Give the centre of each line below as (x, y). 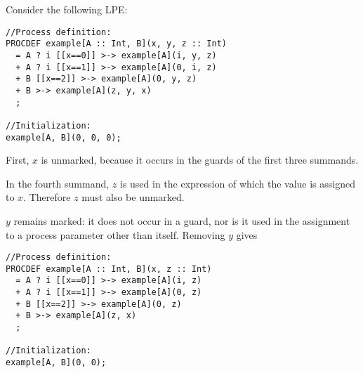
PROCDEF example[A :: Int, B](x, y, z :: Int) (116, 44)
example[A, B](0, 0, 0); (64, 137)
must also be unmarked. (133, 197)
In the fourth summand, (58, 183)
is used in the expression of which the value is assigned (237, 183)
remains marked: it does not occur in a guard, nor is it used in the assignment (182, 220)
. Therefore (47, 197)
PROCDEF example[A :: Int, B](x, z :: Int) (109, 269)
